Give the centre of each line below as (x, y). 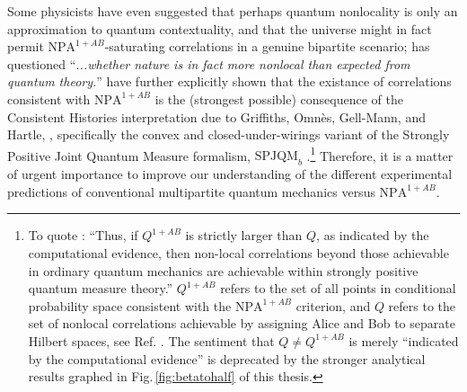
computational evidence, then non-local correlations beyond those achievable (238, 252)
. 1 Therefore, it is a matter (380, 154)
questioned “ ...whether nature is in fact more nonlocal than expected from (209, 63)
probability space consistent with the (130, 305)
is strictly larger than (244, 235)
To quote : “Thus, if (83, 235)
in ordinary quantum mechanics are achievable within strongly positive (223, 270)
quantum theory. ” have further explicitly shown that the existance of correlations (229, 81)
